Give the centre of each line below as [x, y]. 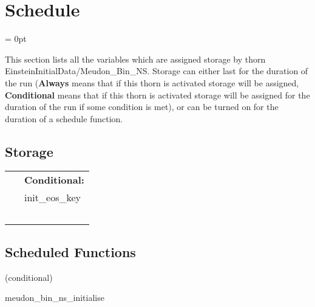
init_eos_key [52, 198]
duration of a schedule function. [64, 118]
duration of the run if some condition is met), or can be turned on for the [142, 107]
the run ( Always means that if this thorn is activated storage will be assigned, [152, 82]
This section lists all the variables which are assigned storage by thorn [135, 59]
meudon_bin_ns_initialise [55, 298]
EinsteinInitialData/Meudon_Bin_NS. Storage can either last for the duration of [157, 71]
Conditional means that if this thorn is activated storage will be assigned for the [157, 95]
